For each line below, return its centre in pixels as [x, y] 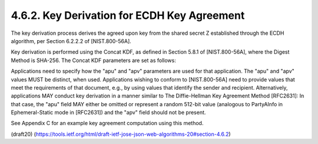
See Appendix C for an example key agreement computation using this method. [107, 123]
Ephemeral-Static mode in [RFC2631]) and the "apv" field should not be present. [108, 113]
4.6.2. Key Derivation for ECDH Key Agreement [128, 15]
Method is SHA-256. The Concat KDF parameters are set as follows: [93, 60]
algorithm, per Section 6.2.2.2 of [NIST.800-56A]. [71, 41]
